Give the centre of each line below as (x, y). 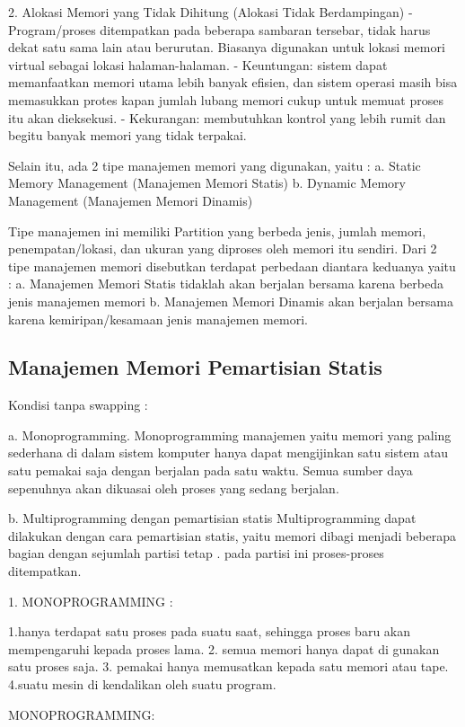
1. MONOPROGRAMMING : (91, 601)
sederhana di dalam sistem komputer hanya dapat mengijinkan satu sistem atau (228, 452)
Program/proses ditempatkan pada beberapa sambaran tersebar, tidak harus (219, 29)
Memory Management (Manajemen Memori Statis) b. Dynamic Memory (207, 183)
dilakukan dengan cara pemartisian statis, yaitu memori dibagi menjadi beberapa (232, 535)
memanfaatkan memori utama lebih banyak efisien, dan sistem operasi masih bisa (233, 82)
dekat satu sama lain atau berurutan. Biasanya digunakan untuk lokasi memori (227, 47)
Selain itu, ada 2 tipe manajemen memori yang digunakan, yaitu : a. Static (215, 165)
